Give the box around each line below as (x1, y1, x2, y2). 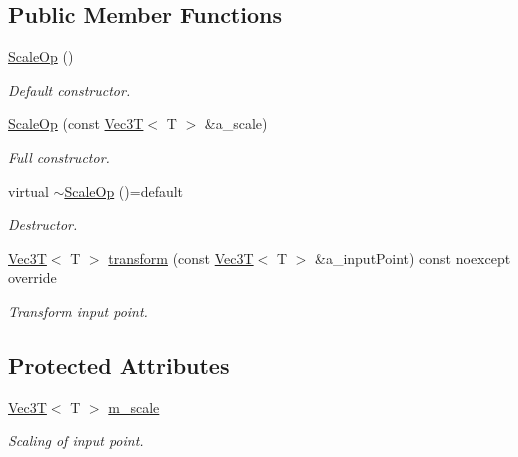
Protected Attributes (8, 349, 230, 380)
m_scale (108, 396, 160, 417)
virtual (8, 180, 49, 201)
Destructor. (8, 214, 78, 235)
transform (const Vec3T (108, 247, 254, 268)
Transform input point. (8, 300, 148, 321)
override (8, 267, 57, 288)
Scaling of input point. (8, 430, 144, 451)
